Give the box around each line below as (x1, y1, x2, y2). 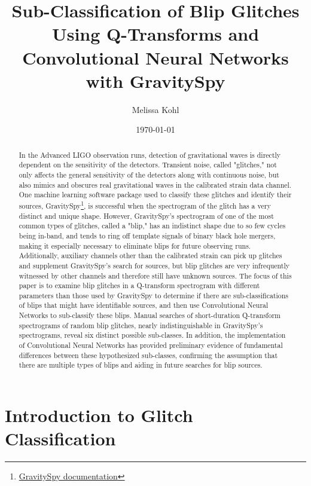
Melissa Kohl (132, 103, 179, 115)
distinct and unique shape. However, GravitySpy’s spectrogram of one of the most (19, 210, 274, 221)
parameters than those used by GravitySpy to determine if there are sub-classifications (19, 290, 289, 300)
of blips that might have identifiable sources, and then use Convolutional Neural (19, 300, 269, 310)
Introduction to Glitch (5, 403, 193, 427)
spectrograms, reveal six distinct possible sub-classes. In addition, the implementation (19, 330, 286, 340)
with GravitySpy (86, 68, 225, 93)
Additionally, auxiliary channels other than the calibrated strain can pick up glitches (19, 250, 282, 261)
